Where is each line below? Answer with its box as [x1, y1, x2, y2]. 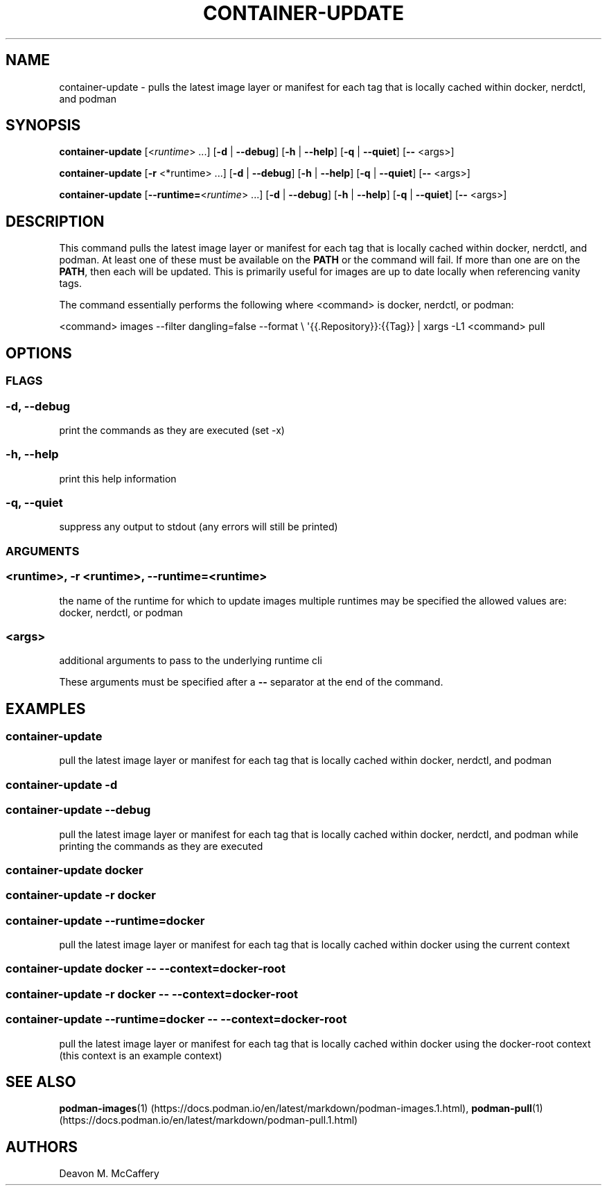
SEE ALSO [6, 1073, 76, 1091]
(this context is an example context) [59, 1049, 222, 1061]
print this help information [59, 472, 177, 485]
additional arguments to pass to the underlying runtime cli [59, 654, 322, 667]
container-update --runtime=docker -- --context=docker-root [6, 1012, 347, 1027]
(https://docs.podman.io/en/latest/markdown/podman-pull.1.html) [59, 1114, 358, 1127]
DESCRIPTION [6, 212, 105, 230]
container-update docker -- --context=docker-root [6, 962, 285, 976]
